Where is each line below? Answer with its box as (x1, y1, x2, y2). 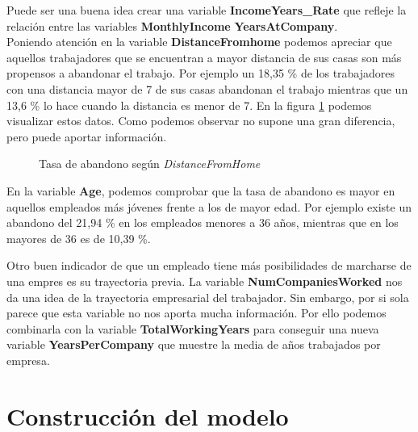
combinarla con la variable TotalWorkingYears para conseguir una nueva (6, 320, 379, 337)
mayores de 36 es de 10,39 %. (6, 229, 151, 246)
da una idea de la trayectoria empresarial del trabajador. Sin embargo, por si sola (6, 288, 409, 305)
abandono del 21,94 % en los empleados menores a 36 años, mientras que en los (6, 214, 399, 231)
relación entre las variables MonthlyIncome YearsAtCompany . (6, 17, 338, 34)
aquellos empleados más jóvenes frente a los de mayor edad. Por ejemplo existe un (6, 198, 412, 215)
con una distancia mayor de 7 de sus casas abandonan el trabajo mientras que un (6, 80, 408, 97)
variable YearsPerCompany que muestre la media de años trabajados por (6, 336, 381, 353)
